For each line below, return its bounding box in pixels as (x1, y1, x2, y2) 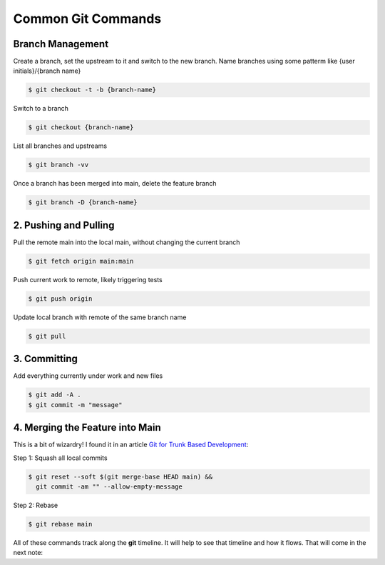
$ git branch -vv (28, 161, 89, 169)
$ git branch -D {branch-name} (28, 199, 138, 206)
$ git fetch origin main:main (28, 257, 134, 265)
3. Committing (13, 353, 78, 365)
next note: (13, 549, 43, 557)
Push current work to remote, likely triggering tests (13, 275, 163, 284)
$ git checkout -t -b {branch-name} (28, 86, 157, 94)
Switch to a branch (13, 104, 69, 113)
